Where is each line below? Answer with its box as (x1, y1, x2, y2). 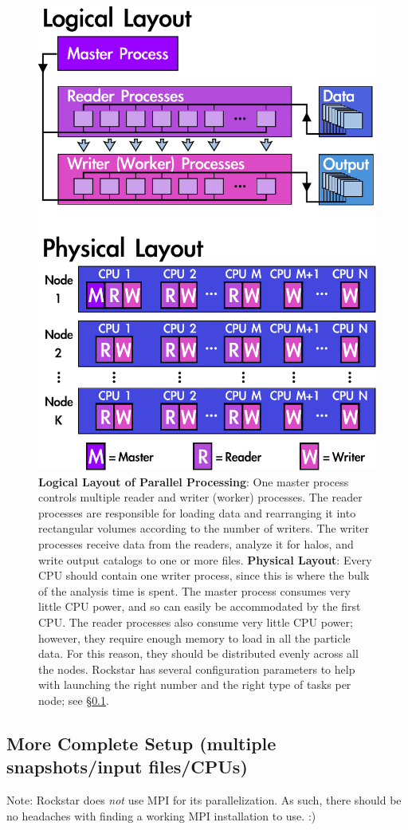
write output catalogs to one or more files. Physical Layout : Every (38, 551, 372, 568)
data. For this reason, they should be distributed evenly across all (38, 645, 359, 662)
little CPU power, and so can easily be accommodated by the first (38, 598, 361, 615)
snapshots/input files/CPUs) (6, 754, 248, 779)
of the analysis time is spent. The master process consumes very (38, 582, 351, 599)
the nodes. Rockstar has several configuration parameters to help (38, 660, 355, 677)
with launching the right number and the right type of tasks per (38, 676, 351, 693)
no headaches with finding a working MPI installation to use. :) (6, 807, 316, 824)
